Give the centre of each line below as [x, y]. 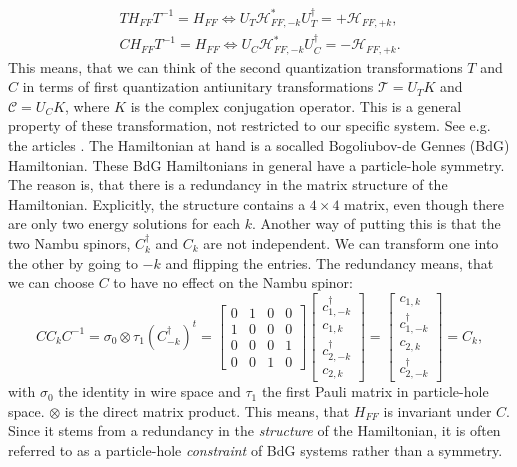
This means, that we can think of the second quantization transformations [235, 66]
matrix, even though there [424, 203]
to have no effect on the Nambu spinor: [233, 282]
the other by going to [73, 262]
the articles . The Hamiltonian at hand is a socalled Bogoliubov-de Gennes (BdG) [259, 144]
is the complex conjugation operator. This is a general [296, 105]
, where [87, 105]
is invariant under [437, 410]
